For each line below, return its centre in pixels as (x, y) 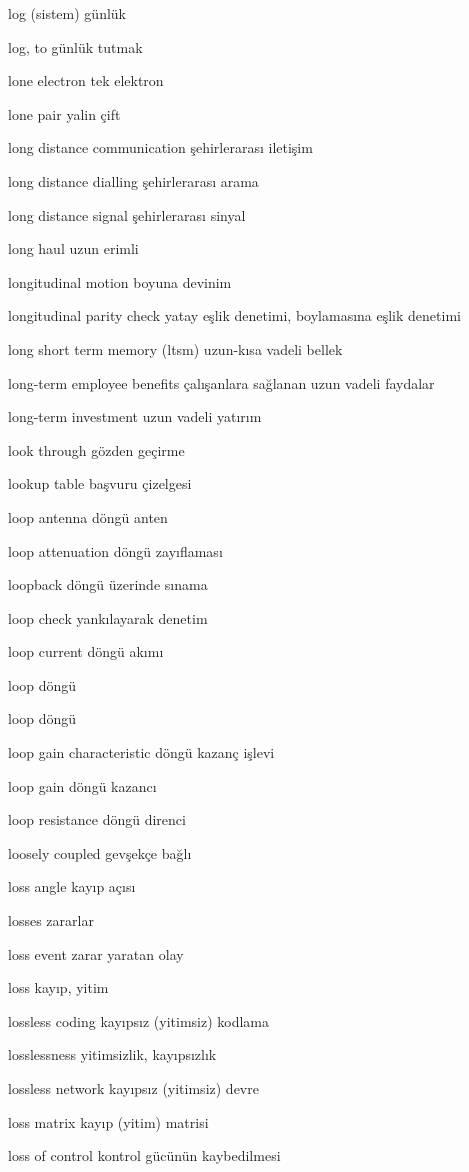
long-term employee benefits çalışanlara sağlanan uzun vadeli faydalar (221, 382)
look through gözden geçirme (96, 449)
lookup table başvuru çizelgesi (100, 483)
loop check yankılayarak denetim (108, 617)
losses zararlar (51, 920)
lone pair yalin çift (64, 113)
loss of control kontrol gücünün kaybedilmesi (144, 1155)
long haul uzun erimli (73, 248)
